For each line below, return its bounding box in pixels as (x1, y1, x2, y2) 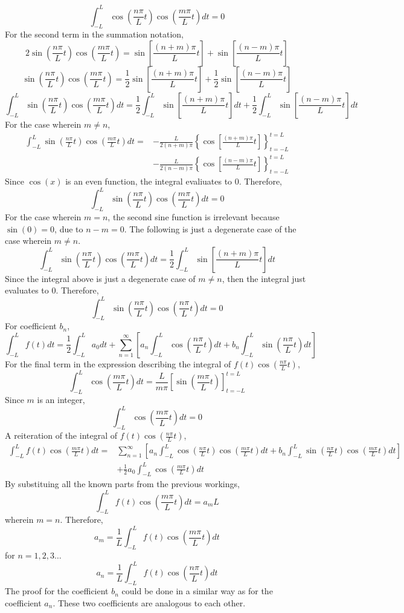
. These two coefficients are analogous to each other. (53, 596, 246, 609)
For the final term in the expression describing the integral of (5, 357, 231, 370)
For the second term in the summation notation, (5, 28, 184, 41)
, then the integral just (222, 272, 306, 284)
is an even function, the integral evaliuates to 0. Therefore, (65, 175, 283, 188)
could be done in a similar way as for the (121, 585, 273, 597)
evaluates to (5, 284, 49, 297)
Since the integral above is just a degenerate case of (5, 272, 196, 284)
